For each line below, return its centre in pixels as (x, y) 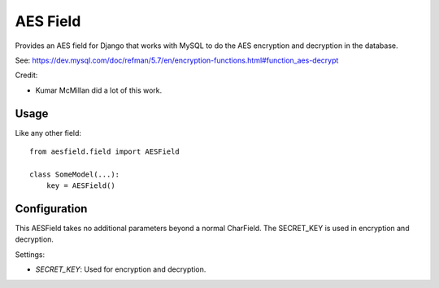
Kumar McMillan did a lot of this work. (99, 90)
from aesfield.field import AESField (105, 152)
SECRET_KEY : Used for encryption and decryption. (121, 269)
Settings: (30, 254)
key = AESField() (80, 186)
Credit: (26, 75)
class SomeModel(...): (75, 174)
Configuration (51, 209)
